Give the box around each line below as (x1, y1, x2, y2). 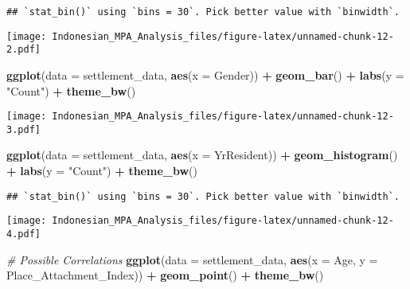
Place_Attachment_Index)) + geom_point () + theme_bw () (6, 267, 324, 283)
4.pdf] (6, 228, 41, 240)
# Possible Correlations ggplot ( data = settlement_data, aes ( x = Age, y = (6, 251, 378, 268)
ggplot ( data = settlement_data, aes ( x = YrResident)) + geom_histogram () (6, 146, 398, 163)
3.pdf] (6, 123, 41, 135)
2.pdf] (6, 44, 41, 56)
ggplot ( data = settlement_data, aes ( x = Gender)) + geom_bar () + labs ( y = (6, 66, 404, 83)
